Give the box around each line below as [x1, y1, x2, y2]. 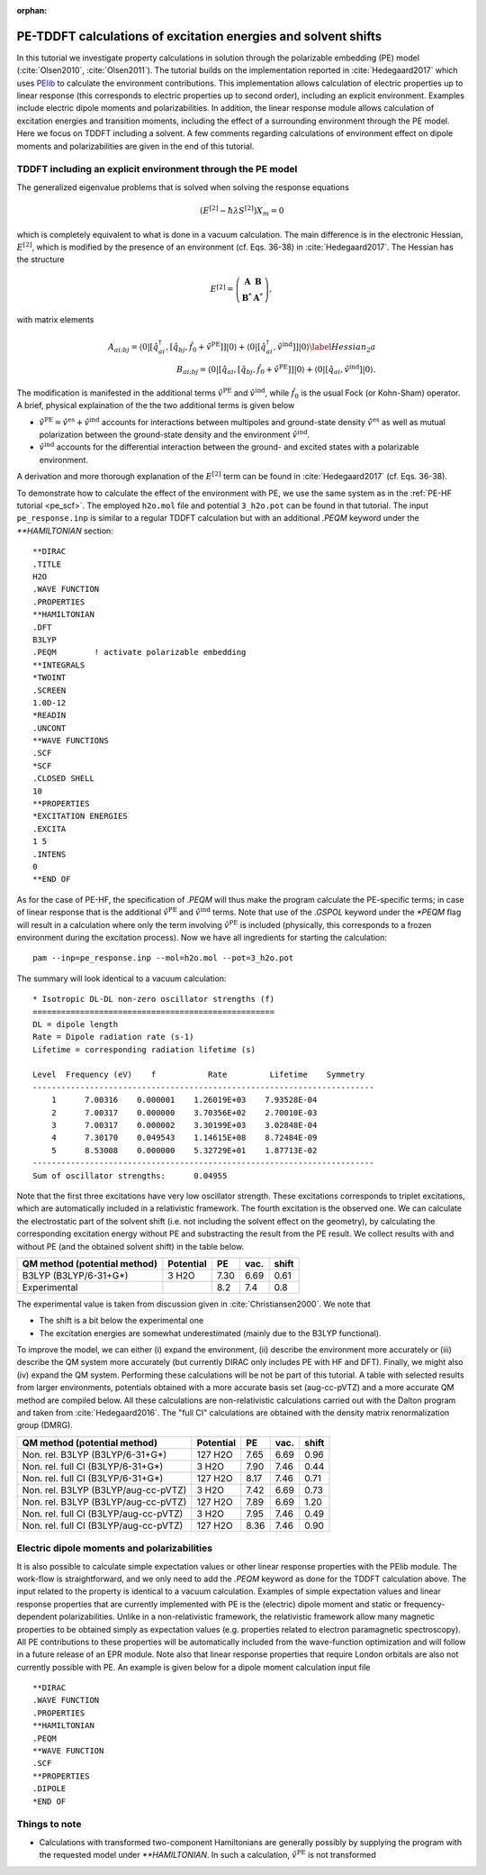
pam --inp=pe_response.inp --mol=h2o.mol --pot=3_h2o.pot [32, 953, 294, 963]
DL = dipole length [32, 1019, 119, 1029]
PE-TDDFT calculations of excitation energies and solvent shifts [16, 28, 382, 44]
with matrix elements [16, 314, 94, 324]
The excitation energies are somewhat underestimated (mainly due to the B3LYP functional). [39, 1327, 382, 1338]
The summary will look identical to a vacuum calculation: [16, 973, 227, 984]
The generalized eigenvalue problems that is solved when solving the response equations [16, 181, 350, 193]
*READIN [32, 710, 67, 721]
